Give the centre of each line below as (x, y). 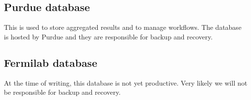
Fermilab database (51, 62)
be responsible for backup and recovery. (62, 92)
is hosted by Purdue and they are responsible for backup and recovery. (108, 36)
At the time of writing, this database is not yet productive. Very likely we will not (126, 82)
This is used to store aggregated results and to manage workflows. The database (123, 27)
